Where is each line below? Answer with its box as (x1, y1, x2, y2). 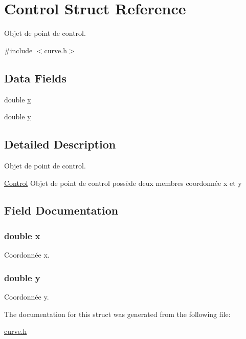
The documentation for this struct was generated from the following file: (4, 308, 231, 319)
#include (4, 45, 33, 55)
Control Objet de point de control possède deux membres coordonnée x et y (4, 177, 242, 188)
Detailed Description (4, 136, 116, 152)
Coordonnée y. (4, 291, 49, 302)
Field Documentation (4, 202, 119, 218)
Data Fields (4, 70, 67, 86)
